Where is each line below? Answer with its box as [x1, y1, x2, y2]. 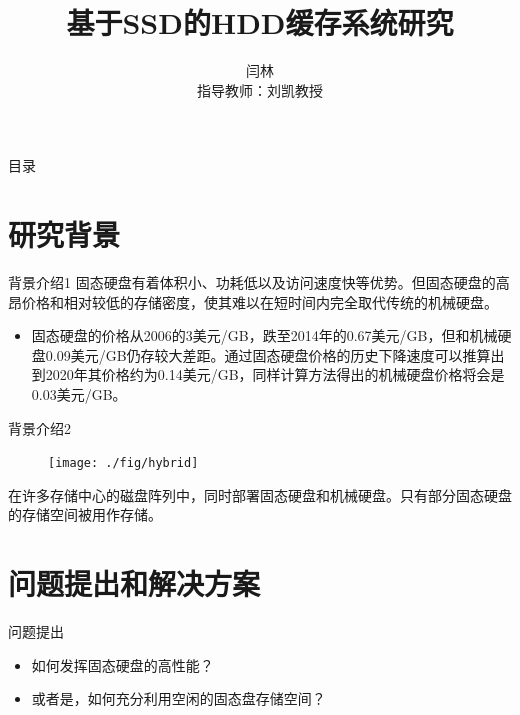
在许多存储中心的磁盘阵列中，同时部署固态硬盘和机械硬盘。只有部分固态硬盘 [8, 484, 512, 505]
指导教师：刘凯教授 [197, 79, 323, 100]
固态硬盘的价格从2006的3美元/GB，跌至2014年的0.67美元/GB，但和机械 [31, 325, 498, 346]
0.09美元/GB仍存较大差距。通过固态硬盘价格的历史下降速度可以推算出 [45, 344, 505, 365]
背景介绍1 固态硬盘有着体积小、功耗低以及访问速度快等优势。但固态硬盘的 [8, 272, 496, 293]
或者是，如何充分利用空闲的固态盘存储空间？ [31, 688, 326, 709]
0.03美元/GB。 [31, 384, 127, 404]
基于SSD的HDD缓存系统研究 [66, 2, 454, 43]
